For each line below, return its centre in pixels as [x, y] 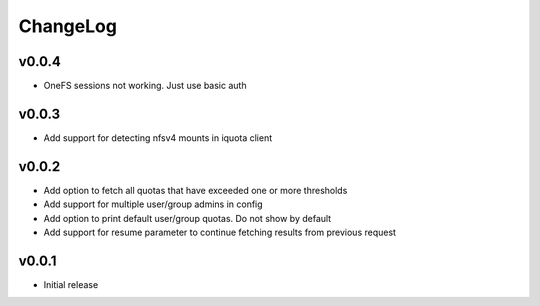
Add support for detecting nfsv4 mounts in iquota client [158, 137]
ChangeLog [67, 26]
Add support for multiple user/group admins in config [153, 204]
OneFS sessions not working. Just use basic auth [145, 86]
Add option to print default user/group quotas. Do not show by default [187, 218]
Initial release [71, 284]
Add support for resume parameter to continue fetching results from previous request [220, 232]
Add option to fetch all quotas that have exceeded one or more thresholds [195, 190]
